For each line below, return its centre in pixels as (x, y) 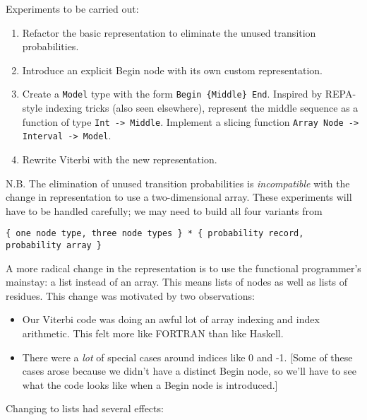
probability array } (54, 245)
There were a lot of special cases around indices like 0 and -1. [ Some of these (187, 357)
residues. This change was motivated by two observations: (130, 295)
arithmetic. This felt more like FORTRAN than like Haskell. (153, 333)
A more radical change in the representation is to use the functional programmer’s (183, 268)
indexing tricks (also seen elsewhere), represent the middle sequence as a (202, 108)
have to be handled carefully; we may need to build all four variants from (164, 210)
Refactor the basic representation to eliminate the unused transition (169, 32)
